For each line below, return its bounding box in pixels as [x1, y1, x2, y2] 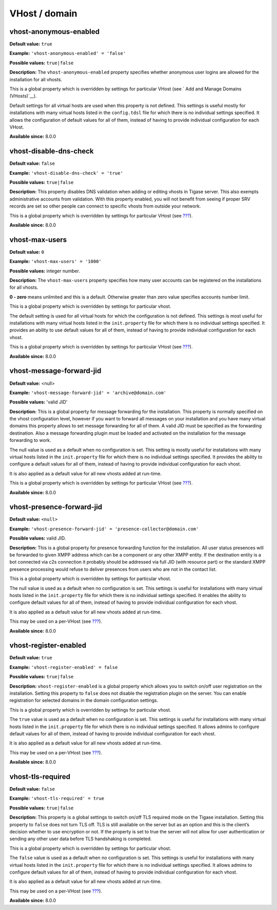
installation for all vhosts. [9, 76, 63, 82]
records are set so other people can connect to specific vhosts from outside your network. [9, 203, 201, 209]
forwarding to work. [9, 437, 51, 443]
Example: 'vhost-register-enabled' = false [9, 664, 118, 670]
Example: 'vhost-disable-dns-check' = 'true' [9, 170, 123, 176]
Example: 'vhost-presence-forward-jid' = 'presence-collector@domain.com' [9, 526, 199, 532]
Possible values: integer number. [9, 268, 81, 274]
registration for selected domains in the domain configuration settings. [9, 697, 159, 703]
